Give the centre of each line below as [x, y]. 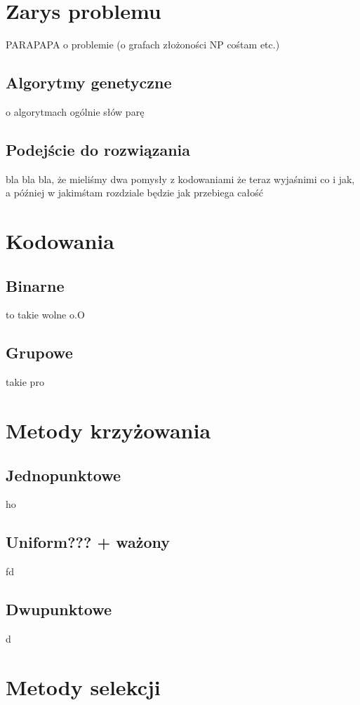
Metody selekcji [83, 686]
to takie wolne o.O [45, 315]
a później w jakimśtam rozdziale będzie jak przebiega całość [134, 193]
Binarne [35, 285]
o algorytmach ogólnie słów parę [75, 111]
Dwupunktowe [59, 609]
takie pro [25, 382]
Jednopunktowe [64, 475]
